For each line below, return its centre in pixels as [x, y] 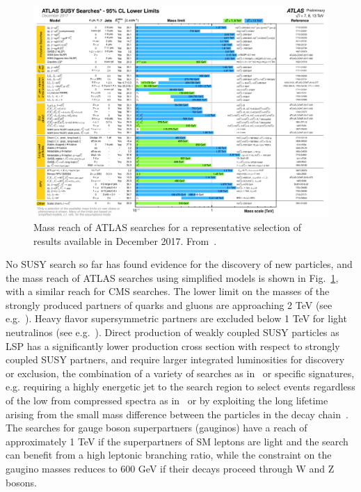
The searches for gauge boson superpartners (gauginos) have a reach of [157, 428]
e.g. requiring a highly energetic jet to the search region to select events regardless [180, 387]
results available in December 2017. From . [125, 240]
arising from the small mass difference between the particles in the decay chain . [177, 414]
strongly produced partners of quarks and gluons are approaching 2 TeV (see [169, 304]
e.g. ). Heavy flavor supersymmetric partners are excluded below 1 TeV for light [176, 318]
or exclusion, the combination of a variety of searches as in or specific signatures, [180, 373]
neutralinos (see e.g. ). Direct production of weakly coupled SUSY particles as [173, 332]
